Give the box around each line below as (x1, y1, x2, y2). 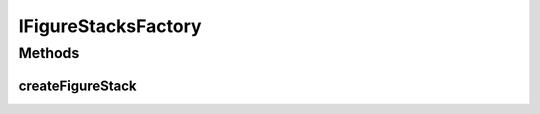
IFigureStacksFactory (18, 15, 202, 37)
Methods (18, 44, 80, 62)
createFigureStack (18, 77, 137, 94)
